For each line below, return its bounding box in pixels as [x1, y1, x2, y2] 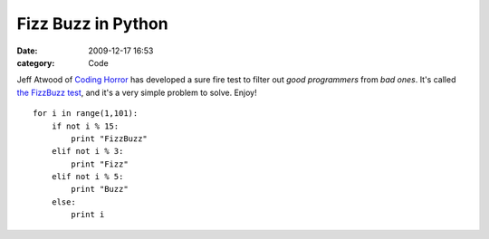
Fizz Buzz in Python [16, 14, 168, 33]
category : [16, 57, 55, 68]
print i [71, 209, 105, 220]
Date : [16, 45, 38, 56]
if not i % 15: [51, 120, 120, 131]
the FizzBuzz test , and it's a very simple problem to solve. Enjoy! [16, 87, 257, 98]
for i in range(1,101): [33, 109, 139, 119]
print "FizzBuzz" [71, 133, 149, 144]
